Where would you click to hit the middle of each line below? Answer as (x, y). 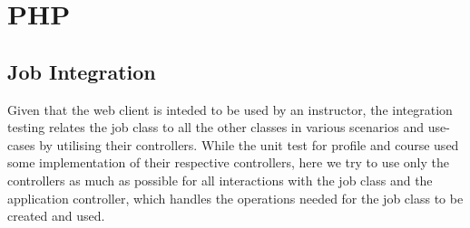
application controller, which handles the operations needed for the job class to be (235, 198)
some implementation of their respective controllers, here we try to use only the (228, 162)
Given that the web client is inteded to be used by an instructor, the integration (230, 109)
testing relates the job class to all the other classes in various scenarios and (215, 127)
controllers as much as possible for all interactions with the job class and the (220, 180)
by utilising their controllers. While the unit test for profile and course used (249, 144)
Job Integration (82, 71)
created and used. (56, 216)
